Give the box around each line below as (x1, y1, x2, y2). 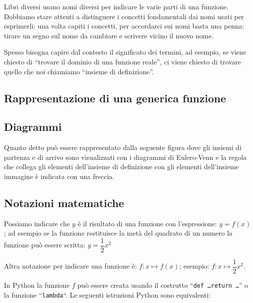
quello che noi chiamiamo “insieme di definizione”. (4, 66, 154, 76)
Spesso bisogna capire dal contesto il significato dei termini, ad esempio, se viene (4, 47, 247, 57)
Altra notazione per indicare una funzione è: (4, 261, 137, 271)
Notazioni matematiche (4, 195, 124, 210)
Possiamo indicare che (4, 218, 70, 228)
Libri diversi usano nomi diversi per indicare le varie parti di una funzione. (4, 1, 228, 11)
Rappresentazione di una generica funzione (4, 90, 226, 105)
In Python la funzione (4, 280, 70, 290)
